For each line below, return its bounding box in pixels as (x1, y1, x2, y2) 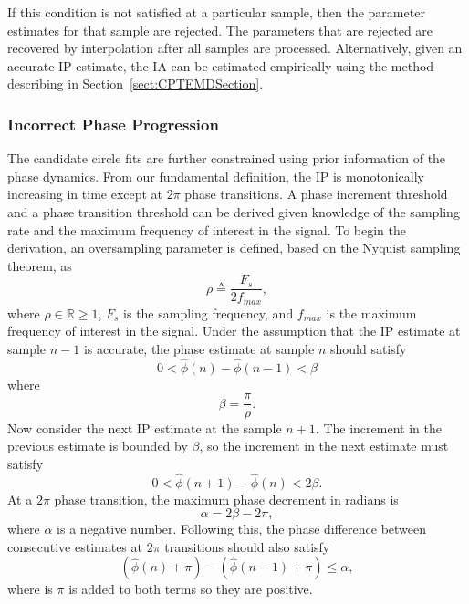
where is (7, 579, 53, 599)
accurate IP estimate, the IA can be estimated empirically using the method (7, 56, 434, 75)
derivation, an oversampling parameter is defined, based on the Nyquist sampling (7, 238, 461, 257)
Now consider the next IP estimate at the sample (7, 418, 282, 437)
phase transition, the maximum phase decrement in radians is (54, 489, 399, 508)
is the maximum (326, 303, 417, 322)
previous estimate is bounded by (7, 436, 188, 455)
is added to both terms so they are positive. (68, 579, 313, 599)
